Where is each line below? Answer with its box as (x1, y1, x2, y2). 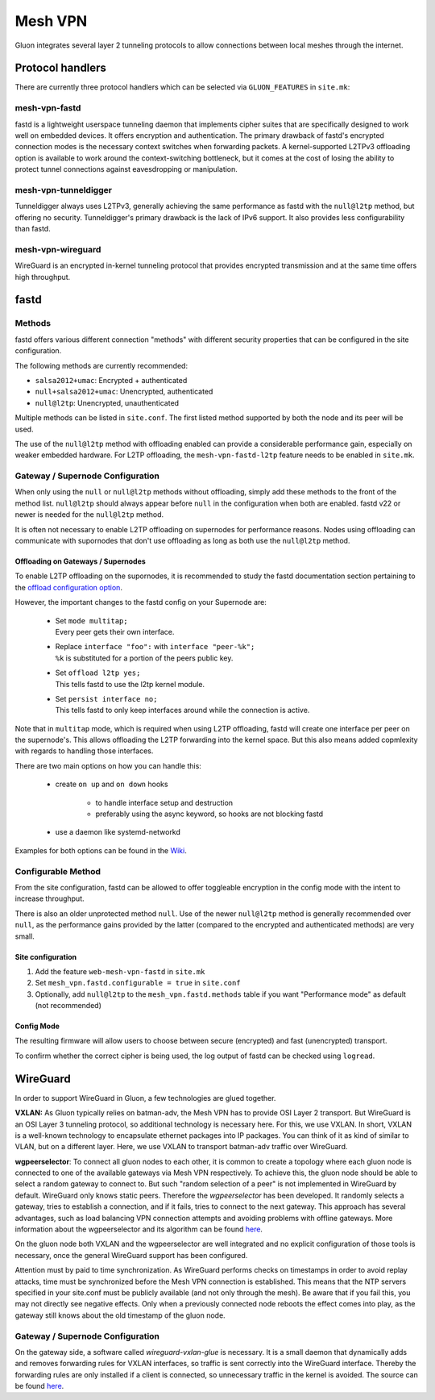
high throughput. (14, 272, 71, 281)
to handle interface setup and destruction (95, 798, 234, 807)
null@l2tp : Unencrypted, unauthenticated (35, 398, 180, 407)
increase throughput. (14, 894, 85, 903)
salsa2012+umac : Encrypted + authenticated (35, 375, 188, 385)
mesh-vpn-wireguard (14, 244, 101, 255)
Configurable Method (14, 865, 101, 877)
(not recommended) (35, 1001, 102, 1010)
